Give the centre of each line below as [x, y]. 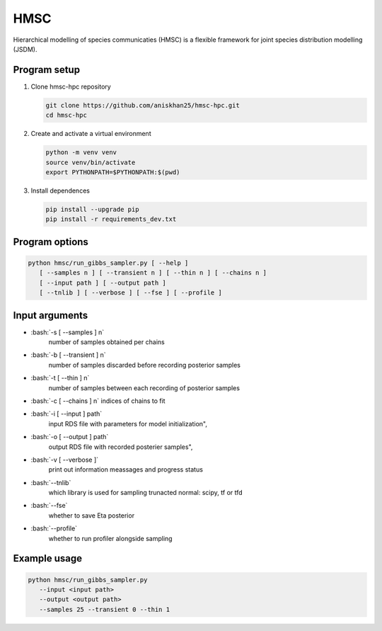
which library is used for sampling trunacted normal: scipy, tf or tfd [146, 493]
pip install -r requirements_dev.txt [111, 219]
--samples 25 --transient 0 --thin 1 [104, 609]
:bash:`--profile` [54, 528]
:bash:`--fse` [49, 506]
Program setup [47, 70]
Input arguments [51, 315]
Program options [51, 242]
